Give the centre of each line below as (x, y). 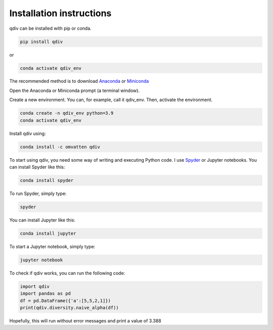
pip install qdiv (41, 41)
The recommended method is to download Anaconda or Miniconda (79, 81)
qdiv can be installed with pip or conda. (51, 28)
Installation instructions (60, 13)
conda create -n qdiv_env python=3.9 (67, 113)
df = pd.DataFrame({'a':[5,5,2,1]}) (65, 300)
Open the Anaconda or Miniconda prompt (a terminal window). (75, 90)
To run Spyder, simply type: (38, 193)
